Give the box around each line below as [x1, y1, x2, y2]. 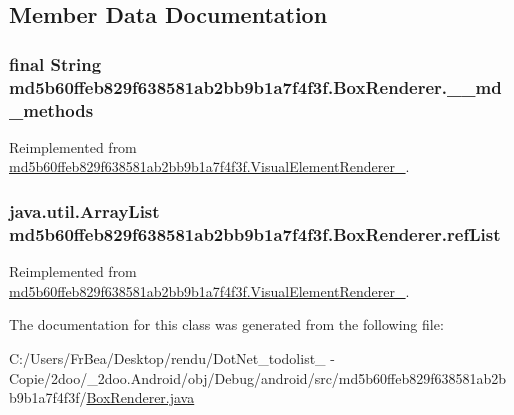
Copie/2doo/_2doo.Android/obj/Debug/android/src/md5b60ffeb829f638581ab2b [9, 367, 507, 388]
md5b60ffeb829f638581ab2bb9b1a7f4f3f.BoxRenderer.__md [9, 74, 502, 99]
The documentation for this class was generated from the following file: [9, 314, 444, 335]
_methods [9, 97, 94, 122]
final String [9, 51, 102, 76]
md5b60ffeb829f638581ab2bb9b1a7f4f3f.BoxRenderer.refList [9, 221, 501, 246]
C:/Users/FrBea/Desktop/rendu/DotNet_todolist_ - [9, 347, 335, 368]
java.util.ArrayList [9, 198, 160, 223]
